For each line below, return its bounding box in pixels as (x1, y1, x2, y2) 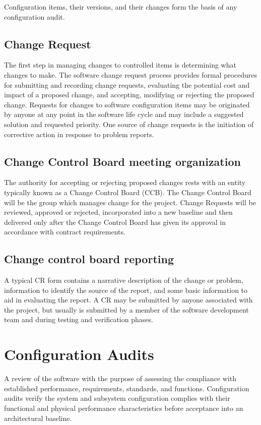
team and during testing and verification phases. (4, 314, 153, 325)
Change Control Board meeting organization (4, 153, 241, 169)
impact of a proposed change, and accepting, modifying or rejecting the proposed (4, 89, 254, 100)
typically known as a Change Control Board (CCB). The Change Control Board (4, 187, 251, 197)
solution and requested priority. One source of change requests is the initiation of (4, 118, 254, 129)
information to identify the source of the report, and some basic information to (4, 284, 248, 295)
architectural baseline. (4, 412, 72, 423)
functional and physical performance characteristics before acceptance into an (4, 402, 243, 413)
